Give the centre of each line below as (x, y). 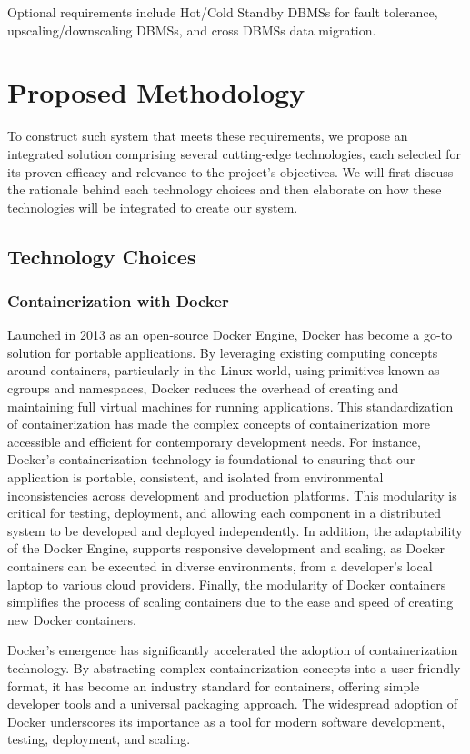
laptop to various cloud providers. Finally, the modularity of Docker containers (227, 584)
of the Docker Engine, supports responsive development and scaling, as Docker (226, 548)
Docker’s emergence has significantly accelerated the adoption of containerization (233, 650)
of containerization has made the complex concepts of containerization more (219, 424)
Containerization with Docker (118, 300)
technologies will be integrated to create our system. (153, 207)
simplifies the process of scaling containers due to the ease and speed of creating (230, 602)
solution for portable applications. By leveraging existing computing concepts (223, 352)
